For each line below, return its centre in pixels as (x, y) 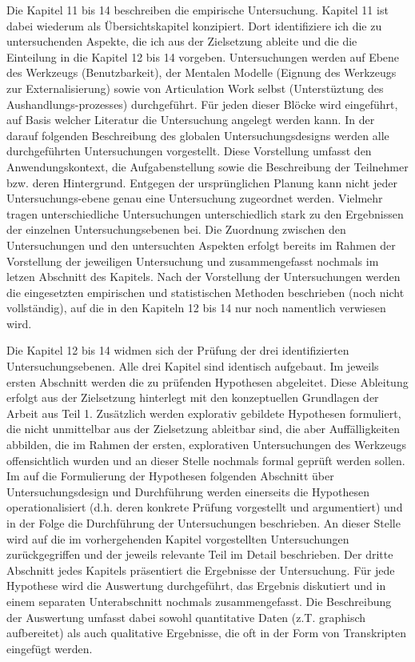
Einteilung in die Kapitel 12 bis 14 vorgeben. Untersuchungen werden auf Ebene (203, 56)
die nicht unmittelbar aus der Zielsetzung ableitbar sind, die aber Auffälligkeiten (203, 429)
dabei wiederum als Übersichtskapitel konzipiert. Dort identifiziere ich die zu (194, 25)
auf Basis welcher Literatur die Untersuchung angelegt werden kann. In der (191, 120)
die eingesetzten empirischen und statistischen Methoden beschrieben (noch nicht (206, 292)
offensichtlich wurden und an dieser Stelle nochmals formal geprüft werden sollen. (206, 460)
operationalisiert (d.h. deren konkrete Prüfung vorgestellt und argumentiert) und (205, 507)
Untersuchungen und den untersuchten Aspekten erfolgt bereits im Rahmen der (201, 245)
